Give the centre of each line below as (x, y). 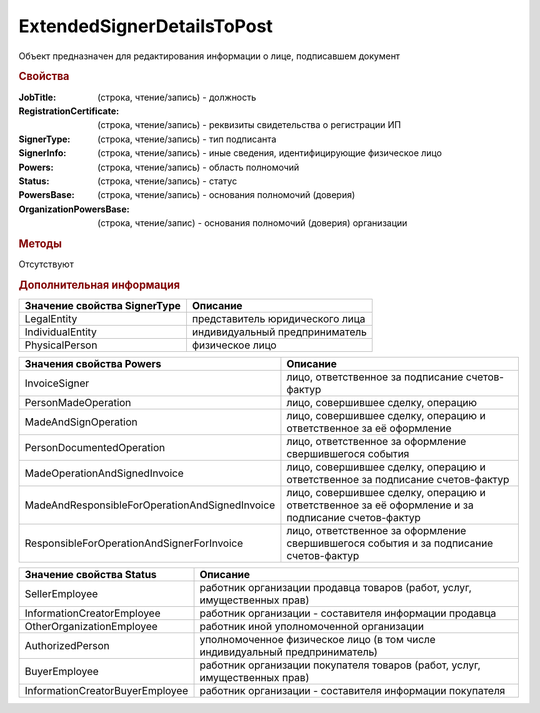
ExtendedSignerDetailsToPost (146, 26)
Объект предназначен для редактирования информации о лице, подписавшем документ (209, 56)
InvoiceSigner (57, 383)
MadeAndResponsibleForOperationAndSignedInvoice (149, 505)
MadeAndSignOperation (81, 422)
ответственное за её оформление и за (380, 505)
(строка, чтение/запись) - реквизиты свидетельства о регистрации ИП (249, 125)
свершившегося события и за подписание (390, 543)
